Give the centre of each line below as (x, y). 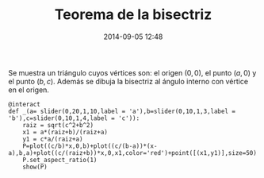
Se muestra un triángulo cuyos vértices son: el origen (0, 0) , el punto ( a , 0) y (132, 72)
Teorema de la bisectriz (133, 15)
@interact (25, 104)
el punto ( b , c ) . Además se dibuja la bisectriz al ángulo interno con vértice (128, 81)
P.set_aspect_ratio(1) (60, 160)
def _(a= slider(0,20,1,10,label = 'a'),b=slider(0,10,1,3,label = (122, 111)
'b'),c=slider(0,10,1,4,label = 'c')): (74, 118)
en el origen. (29, 90)
